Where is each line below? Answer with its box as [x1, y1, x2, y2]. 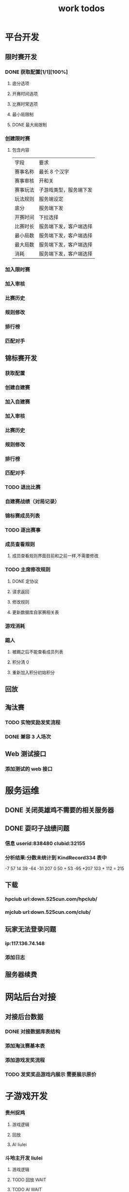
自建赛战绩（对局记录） [5, 498, 60, 505]
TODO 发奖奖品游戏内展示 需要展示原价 [5, 1071, 97, 1078]
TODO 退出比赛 [5, 484, 41, 491]
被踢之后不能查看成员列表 [12, 649, 64, 655]
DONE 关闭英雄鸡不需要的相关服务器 [5, 806, 114, 815]
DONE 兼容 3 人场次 [5, 733, 51, 740]
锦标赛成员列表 [5, 513, 40, 519]
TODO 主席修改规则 [5, 566, 51, 573]
